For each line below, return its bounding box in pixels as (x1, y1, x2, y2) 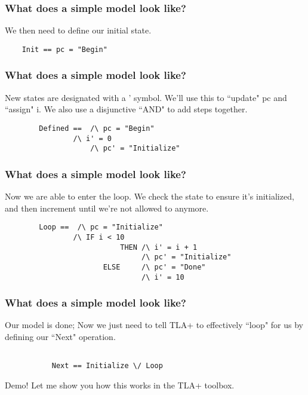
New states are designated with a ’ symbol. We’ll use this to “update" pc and (5, 91, 287, 103)
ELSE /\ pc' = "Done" (103, 262, 206, 271)
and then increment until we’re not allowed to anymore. (5, 201, 209, 214)
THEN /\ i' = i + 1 (120, 243, 198, 252)
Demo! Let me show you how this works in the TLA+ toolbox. (5, 378, 235, 391)
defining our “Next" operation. (5, 330, 116, 342)
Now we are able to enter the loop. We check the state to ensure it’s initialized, (5, 190, 294, 203)
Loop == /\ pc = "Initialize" (39, 223, 163, 232)
